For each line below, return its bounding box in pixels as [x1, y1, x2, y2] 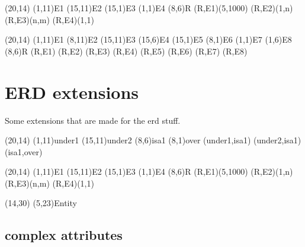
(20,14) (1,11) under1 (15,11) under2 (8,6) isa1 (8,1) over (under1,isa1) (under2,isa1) [5, 134, 301, 146]
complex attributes [5, 226, 123, 244]
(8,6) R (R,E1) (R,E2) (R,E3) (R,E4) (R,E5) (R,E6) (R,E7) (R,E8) [5, 44, 248, 57]
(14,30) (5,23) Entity [5, 197, 77, 209]
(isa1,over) [5, 145, 43, 158]
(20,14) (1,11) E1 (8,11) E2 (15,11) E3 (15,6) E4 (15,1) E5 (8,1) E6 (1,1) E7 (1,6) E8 [5, 33, 292, 46]
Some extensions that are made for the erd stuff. [5, 114, 181, 126]
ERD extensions [5, 79, 139, 104]
